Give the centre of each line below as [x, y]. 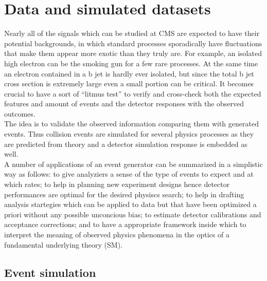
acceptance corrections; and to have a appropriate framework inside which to [125, 224]
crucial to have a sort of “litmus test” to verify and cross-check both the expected [133, 93]
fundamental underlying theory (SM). [63, 244]
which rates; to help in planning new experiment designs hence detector [117, 184]
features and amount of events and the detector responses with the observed [124, 104]
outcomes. [20, 113]
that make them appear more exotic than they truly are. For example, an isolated [133, 53]
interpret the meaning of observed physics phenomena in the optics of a [117, 234]
